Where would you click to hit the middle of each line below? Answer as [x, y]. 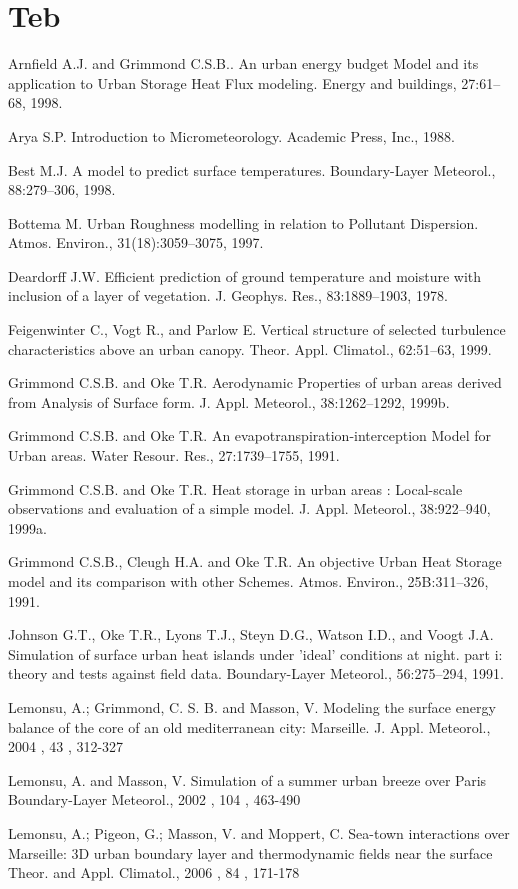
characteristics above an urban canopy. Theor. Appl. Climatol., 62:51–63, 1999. [250, 348]
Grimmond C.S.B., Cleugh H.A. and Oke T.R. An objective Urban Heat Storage [255, 561]
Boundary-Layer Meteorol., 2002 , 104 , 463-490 [154, 799]
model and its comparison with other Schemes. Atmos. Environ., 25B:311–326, [248, 581]
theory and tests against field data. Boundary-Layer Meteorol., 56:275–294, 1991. [256, 673]
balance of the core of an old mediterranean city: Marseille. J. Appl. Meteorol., [249, 726]
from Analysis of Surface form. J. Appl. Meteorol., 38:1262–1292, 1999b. [229, 401]
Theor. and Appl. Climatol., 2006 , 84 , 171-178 [154, 872]
